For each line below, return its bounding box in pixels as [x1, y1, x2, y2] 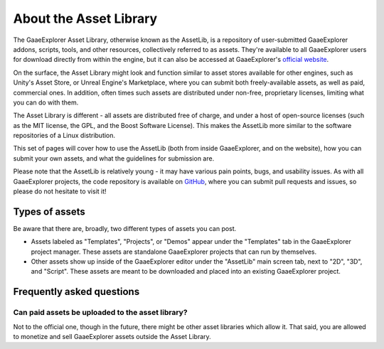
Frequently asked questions [13, 286, 140, 298]
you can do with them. [13, 98, 79, 107]
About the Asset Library [13, 11, 158, 26]
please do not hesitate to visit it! [13, 187, 107, 195]
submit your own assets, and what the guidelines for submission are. [13, 154, 215, 163]
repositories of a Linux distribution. [13, 131, 116, 140]
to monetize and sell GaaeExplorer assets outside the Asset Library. [13, 333, 211, 341]
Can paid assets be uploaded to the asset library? [13, 308, 188, 318]
